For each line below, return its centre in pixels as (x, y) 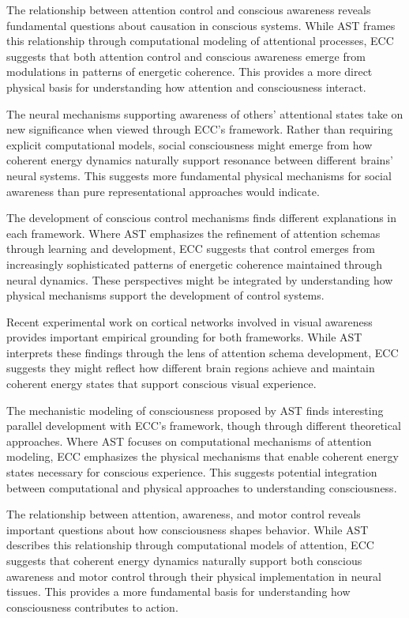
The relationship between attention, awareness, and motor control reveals (184, 514)
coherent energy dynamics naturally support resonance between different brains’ (200, 160)
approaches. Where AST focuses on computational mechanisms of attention (189, 441)
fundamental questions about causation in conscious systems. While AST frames (201, 25)
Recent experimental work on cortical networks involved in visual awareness (189, 321)
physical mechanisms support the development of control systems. (165, 295)
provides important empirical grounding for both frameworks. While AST (184, 337)
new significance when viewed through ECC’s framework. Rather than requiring (200, 129)
